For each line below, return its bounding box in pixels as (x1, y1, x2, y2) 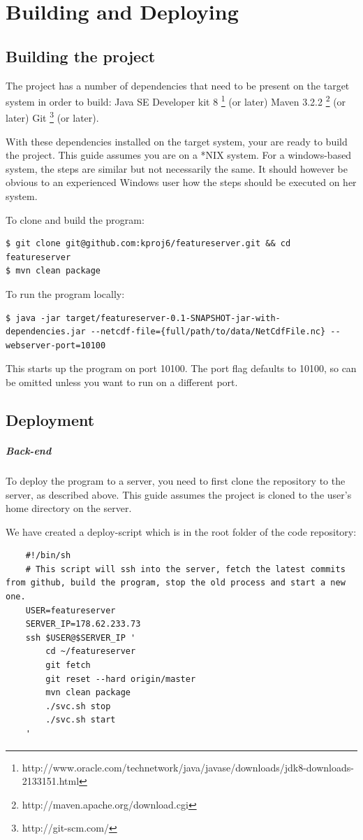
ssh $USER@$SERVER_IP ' (25, 632, 136, 643)
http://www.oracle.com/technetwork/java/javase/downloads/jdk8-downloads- (22, 760, 354, 774)
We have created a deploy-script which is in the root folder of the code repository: (6, 524, 357, 539)
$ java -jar (6, 313, 61, 323)
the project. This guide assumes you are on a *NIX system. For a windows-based (6, 148, 352, 162)
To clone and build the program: (6, 212, 145, 227)
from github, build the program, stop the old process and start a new (6, 578, 346, 588)
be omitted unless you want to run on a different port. (6, 374, 238, 389)
